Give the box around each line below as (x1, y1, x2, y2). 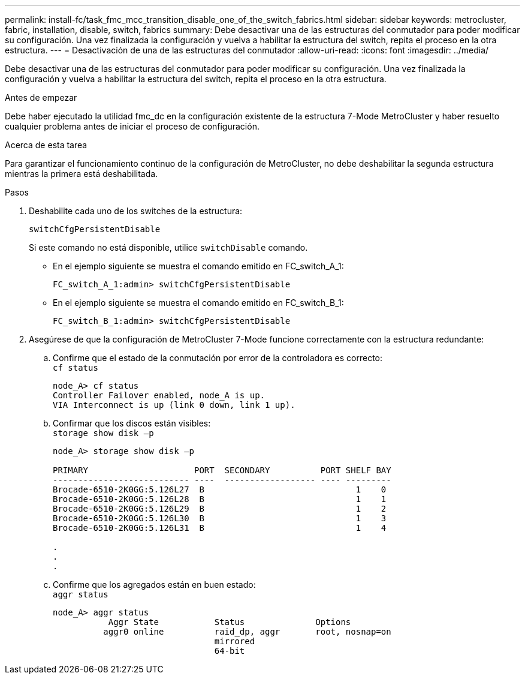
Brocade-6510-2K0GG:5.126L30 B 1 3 (53, 513, 387, 523)
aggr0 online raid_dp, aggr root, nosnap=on (103, 627, 391, 636)
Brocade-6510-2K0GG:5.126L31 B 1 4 (53, 523, 387, 533)
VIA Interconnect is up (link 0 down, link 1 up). (53, 400, 295, 410)
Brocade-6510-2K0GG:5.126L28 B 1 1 (53, 494, 387, 504)
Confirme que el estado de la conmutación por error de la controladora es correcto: (53, 353, 383, 363)
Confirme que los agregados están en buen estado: (53, 579, 256, 590)
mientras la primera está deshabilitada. (5, 169, 158, 179)
